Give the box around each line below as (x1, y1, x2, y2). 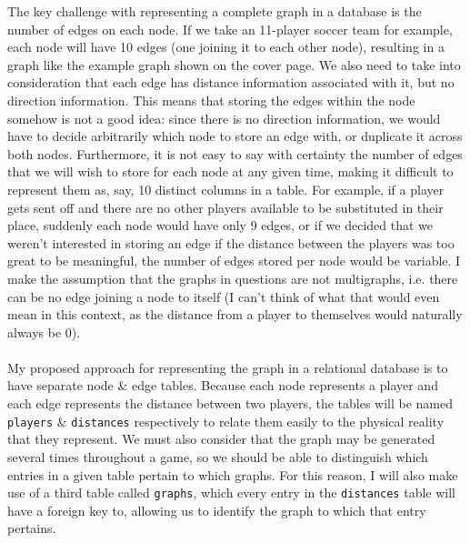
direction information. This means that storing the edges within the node (7, 90, 415, 109)
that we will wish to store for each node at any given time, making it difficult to (7, 162, 454, 181)
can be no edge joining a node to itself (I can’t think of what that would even (7, 287, 440, 306)
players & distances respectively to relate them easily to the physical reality (7, 411, 445, 430)
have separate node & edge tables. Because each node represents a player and (7, 376, 438, 395)
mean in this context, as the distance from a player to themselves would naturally (7, 305, 463, 324)
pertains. (7, 518, 56, 538)
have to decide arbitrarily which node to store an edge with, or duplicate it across (7, 126, 463, 146)
